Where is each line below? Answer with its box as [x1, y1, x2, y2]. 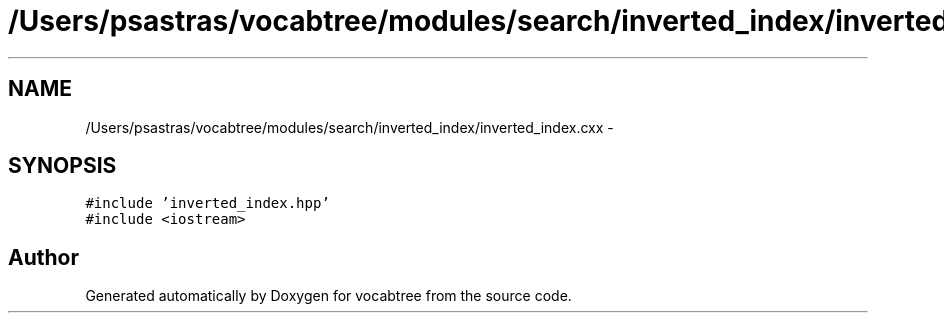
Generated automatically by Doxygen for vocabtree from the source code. [85, 287, 572, 305]
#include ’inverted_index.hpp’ [85, 195, 330, 212]
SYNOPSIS [8, 153, 117, 179]
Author [8, 244, 79, 270]
